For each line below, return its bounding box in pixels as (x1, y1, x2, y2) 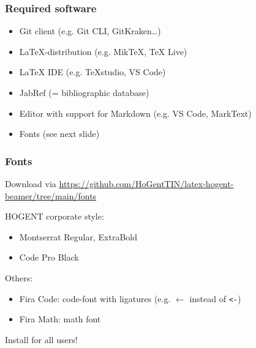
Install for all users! (5, 333, 78, 346)
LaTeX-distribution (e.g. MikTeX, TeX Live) (19, 45, 187, 57)
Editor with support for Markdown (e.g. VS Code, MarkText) (19, 106, 252, 119)
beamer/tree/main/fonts (5, 189, 97, 202)
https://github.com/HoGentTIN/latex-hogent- (59, 177, 234, 190)
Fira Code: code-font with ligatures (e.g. (19, 292, 171, 305)
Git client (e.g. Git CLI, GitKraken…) (19, 24, 161, 37)
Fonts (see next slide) (19, 127, 100, 140)
